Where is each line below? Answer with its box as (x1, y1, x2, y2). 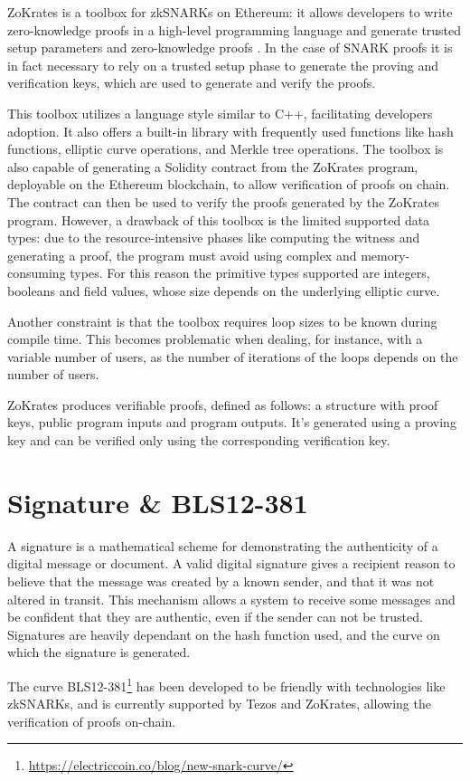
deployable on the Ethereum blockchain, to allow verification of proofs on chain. (7, 175, 450, 194)
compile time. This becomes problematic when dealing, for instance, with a (7, 329, 423, 348)
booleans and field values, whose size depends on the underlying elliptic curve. (7, 281, 440, 300)
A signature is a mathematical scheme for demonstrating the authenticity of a (7, 536, 438, 555)
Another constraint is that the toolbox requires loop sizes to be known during (7, 311, 437, 330)
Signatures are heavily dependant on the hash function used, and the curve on (7, 624, 440, 643)
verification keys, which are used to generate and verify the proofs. (7, 73, 376, 92)
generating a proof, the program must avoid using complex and (7, 245, 357, 264)
